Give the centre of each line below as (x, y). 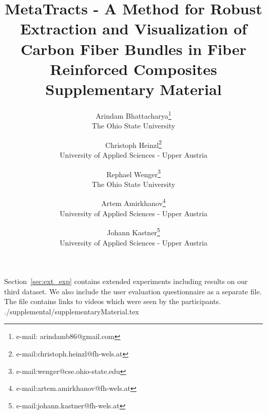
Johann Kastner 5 (133, 231)
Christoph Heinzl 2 (133, 144)
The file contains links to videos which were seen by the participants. (112, 301)
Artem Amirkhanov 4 (133, 202)
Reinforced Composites (133, 69)
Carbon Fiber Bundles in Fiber (133, 49)
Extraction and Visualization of (133, 29)
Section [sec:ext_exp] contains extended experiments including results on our (126, 281)
